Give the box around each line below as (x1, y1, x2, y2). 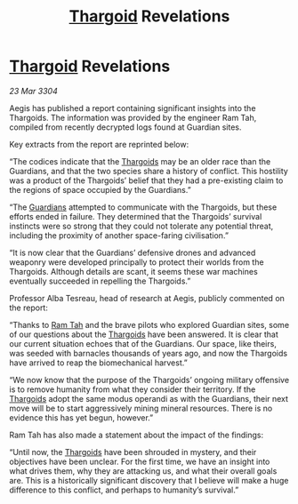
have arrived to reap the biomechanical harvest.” (9, 357, 189, 368)
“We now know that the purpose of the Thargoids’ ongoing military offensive (9, 374, 290, 385)
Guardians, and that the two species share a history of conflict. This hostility (9, 165, 289, 176)
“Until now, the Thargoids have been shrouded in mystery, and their (9, 446, 257, 457)
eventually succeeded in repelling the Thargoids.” (9, 276, 191, 286)
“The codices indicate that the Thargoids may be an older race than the (9, 156, 271, 166)
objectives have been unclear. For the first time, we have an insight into (9, 456, 270, 467)
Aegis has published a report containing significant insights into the (9, 102, 256, 113)
